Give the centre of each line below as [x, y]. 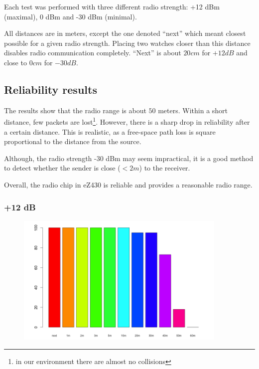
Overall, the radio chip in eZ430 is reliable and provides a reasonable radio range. [128, 184]
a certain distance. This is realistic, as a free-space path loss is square [110, 131]
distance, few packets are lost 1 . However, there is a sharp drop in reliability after [127, 121]
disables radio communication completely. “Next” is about [93, 53]
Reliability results [51, 89]
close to [15, 62]
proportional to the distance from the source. [73, 141]
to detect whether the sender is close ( [62, 168]
